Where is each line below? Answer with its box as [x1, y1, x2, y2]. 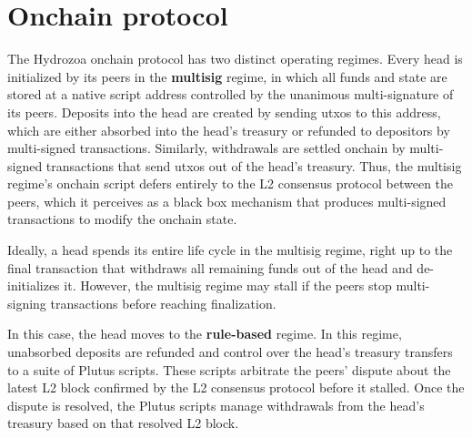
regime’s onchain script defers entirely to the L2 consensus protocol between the [7, 174, 454, 193]
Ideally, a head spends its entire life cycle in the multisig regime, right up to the [7, 240, 453, 260]
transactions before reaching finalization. [50, 293, 276, 312]
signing [7, 293, 46, 312]
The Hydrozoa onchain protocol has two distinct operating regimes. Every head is [7, 49, 463, 68]
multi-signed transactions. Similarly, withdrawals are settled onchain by [7, 138, 406, 158]
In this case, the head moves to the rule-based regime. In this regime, [7, 324, 402, 343]
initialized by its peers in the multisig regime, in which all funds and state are [7, 66, 447, 86]
